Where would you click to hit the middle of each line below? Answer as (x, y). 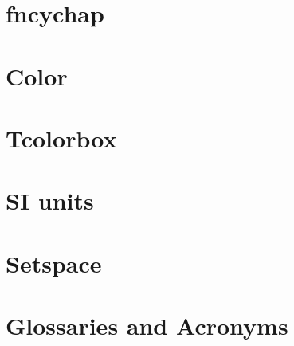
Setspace (54, 263)
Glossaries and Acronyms (147, 326)
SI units (50, 201)
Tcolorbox (61, 138)
